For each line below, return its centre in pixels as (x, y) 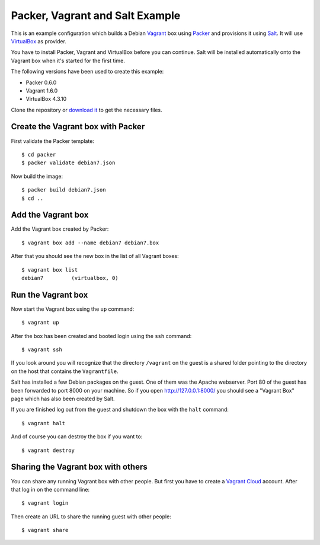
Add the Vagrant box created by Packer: (60, 229)
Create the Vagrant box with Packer (78, 127)
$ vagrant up (40, 323)
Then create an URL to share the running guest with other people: (91, 517)
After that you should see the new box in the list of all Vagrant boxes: (95, 256)
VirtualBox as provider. (39, 41)
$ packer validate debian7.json (68, 163)
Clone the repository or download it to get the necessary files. (87, 110)
